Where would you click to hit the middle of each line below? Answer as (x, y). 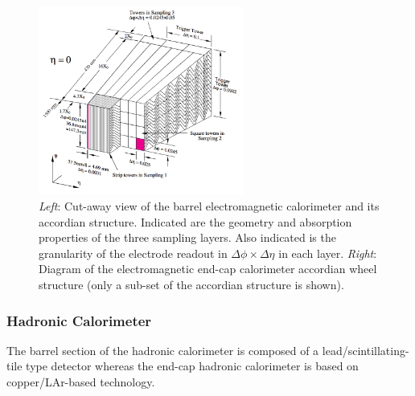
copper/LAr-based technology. (81, 382)
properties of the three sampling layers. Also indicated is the (187, 237)
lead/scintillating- (366, 350)
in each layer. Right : (328, 253)
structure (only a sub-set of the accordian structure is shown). (191, 284)
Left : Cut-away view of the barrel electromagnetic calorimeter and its (209, 206)
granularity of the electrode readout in (133, 253)
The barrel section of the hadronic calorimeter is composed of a (163, 350)
